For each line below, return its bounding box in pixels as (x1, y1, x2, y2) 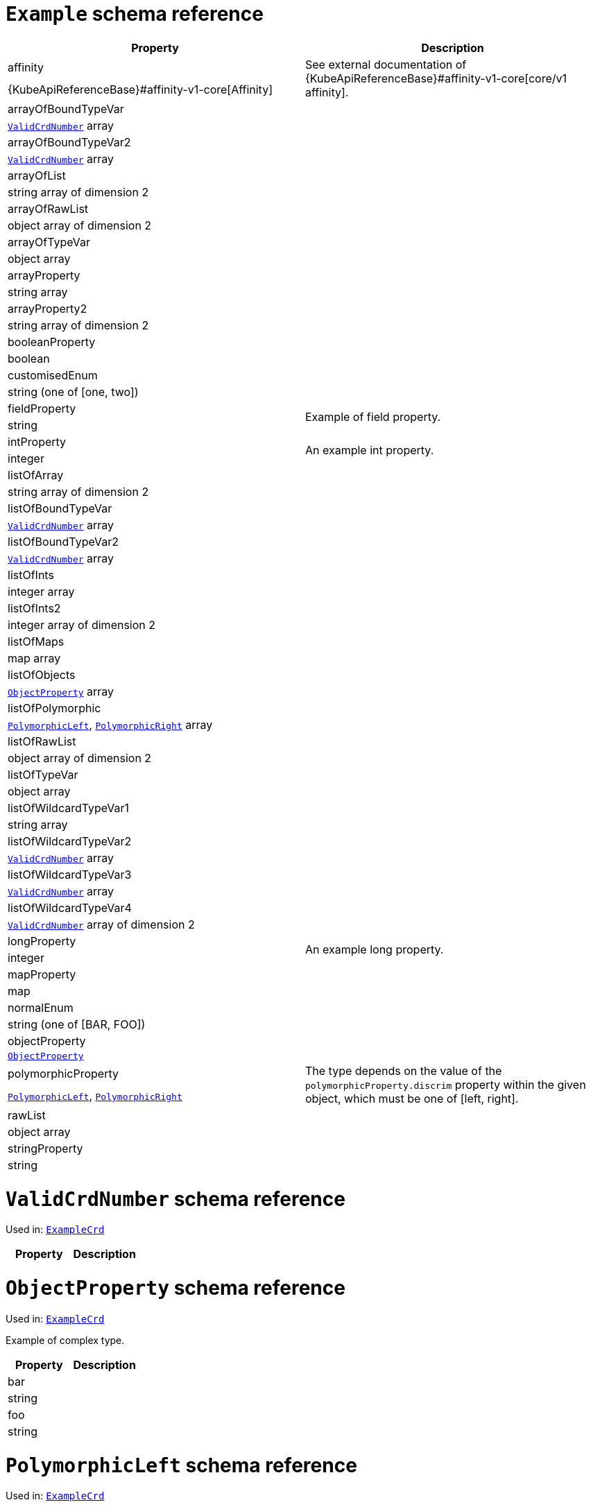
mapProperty (8, 967, 76, 981)
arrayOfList (8, 168, 66, 182)
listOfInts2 (8, 601, 61, 615)
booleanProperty (8, 334, 96, 349)
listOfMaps (8, 634, 65, 648)
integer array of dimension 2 (8, 617, 156, 632)
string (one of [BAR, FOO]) (8, 1017, 146, 1031)
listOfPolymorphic (8, 700, 101, 715)
